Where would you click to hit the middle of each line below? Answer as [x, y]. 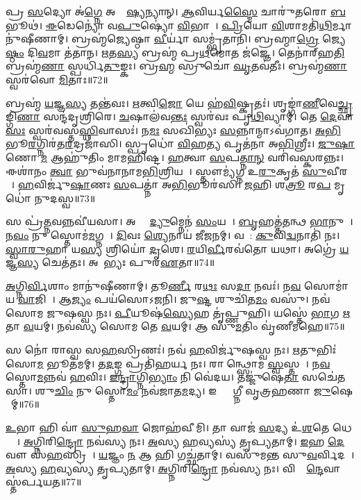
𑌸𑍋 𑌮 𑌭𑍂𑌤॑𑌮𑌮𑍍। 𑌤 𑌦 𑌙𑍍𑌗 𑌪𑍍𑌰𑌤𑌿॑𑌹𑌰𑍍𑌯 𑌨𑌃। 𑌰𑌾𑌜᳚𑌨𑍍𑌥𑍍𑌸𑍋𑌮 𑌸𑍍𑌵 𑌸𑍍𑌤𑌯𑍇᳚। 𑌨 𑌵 [168, 363]
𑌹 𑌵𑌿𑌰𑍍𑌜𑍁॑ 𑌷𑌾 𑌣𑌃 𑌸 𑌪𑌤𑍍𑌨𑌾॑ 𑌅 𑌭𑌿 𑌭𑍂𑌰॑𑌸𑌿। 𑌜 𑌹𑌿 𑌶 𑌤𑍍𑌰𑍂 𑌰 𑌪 [174, 184]
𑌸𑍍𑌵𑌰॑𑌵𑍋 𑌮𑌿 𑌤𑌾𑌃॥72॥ [57, 79]
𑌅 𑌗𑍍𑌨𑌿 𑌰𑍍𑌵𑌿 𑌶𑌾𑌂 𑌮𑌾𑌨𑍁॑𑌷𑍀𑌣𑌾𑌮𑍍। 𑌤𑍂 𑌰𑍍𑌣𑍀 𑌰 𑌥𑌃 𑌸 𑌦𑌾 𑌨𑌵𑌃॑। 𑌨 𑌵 [153, 285]
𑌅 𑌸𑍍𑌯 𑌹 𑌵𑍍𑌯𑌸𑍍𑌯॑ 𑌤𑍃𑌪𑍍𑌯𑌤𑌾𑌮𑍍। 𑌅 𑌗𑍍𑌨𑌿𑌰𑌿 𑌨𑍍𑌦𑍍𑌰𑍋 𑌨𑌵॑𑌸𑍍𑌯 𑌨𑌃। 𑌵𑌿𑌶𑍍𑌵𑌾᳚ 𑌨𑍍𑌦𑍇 [165, 468]
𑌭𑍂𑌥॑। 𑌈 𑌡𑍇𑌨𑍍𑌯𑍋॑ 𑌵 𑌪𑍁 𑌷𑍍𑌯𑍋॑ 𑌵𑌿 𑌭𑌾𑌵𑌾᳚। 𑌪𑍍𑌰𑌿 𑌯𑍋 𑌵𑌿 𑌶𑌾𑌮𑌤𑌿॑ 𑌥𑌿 [169, 25]
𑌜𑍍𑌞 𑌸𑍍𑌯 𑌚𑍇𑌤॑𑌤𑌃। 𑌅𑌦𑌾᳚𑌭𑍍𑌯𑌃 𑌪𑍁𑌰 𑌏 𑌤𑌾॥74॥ [110, 262]
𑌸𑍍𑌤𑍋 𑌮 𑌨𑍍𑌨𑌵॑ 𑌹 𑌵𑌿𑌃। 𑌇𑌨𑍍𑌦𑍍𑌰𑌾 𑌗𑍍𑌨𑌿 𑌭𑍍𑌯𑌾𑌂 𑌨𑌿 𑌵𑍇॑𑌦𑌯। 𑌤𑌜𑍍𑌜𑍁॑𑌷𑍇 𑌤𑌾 [152, 377]
